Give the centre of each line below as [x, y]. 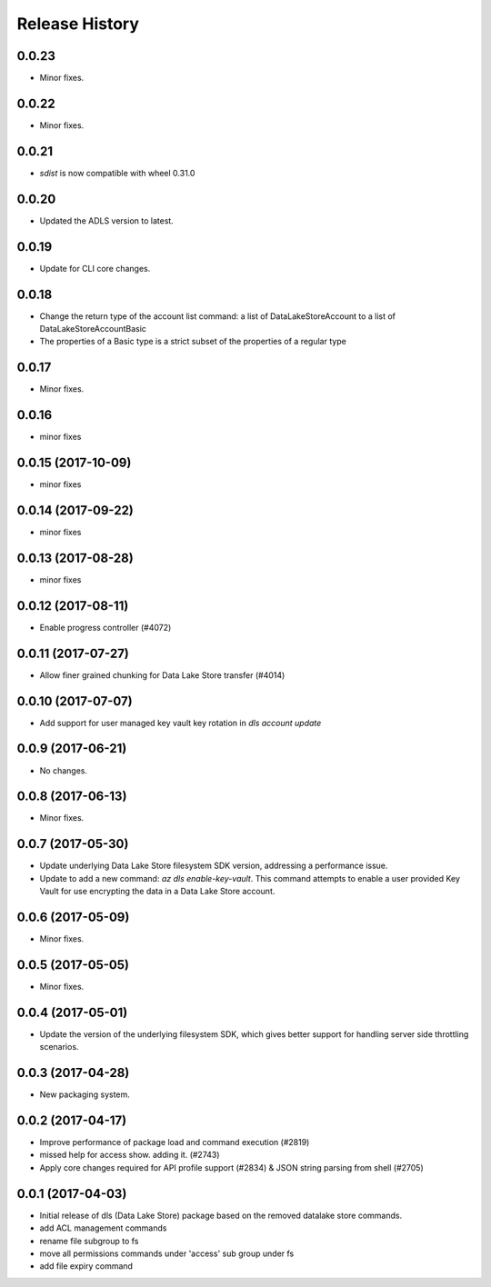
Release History [78, 24]
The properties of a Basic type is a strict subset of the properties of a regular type [193, 342]
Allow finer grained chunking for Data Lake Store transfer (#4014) [162, 675]
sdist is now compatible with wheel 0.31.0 [117, 173]
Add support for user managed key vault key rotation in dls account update [180, 723]
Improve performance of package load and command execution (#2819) [175, 1142]
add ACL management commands [103, 1228]
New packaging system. [85, 1094]
